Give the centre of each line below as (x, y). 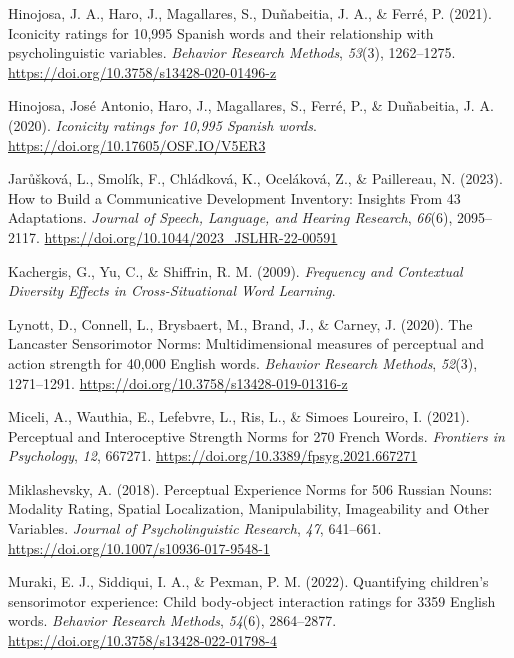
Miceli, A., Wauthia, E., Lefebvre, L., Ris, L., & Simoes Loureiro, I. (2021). (239, 416)
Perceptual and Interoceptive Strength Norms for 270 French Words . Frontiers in (256, 435)
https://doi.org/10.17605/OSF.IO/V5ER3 (137, 144)
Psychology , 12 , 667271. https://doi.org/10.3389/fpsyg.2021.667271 (213, 455)
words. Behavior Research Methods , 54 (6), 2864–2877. (172, 620)
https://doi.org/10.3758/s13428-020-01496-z (142, 71)
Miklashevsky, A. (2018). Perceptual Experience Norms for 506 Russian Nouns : (250, 488)
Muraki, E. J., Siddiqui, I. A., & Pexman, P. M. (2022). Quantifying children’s (248, 581)
